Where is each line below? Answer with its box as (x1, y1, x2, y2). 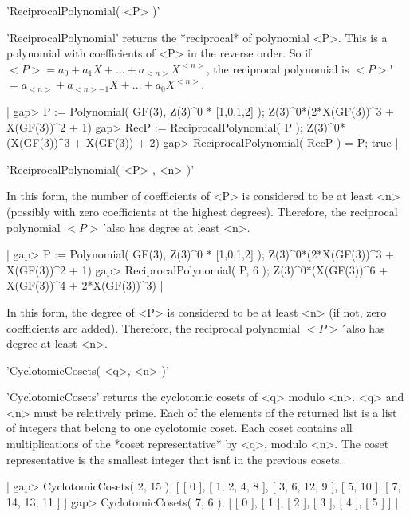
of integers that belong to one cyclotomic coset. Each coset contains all (6, 419, 353, 436)
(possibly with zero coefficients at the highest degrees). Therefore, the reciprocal (6, 203, 398, 219)
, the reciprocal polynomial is (206, 60, 349, 77)
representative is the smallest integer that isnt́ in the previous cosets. (6, 451, 343, 467)
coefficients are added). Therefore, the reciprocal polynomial (6, 319, 301, 336)
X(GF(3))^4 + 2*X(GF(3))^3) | (6, 277, 164, 293)
